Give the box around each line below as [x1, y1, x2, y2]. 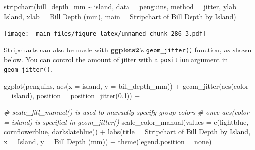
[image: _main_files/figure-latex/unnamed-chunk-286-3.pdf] [4, 30, 207, 38]
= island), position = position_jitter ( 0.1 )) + [4, 90, 140, 100]
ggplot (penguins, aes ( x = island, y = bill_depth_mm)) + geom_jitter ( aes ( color [4, 80, 249, 91]
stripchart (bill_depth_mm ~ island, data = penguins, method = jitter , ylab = [4, 1, 244, 11]
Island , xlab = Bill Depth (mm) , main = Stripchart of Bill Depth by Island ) [4, 11, 236, 21]
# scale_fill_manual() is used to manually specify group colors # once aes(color [4, 107, 249, 117]
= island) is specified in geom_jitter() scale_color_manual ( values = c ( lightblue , [4, 116, 249, 127]
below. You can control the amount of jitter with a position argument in [4, 54, 228, 64]
